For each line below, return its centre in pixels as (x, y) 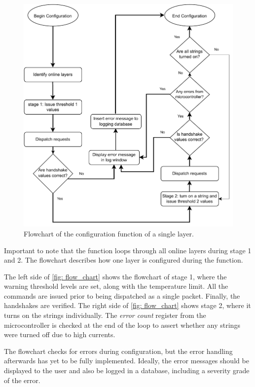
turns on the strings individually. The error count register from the (105, 315)
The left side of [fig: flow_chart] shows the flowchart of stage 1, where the (115, 276)
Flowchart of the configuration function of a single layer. (109, 233)
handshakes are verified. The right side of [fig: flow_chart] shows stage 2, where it (127, 305)
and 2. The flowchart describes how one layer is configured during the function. (124, 260)
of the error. (22, 380)
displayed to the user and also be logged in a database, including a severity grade (127, 370)
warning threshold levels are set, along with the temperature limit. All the (116, 286)
